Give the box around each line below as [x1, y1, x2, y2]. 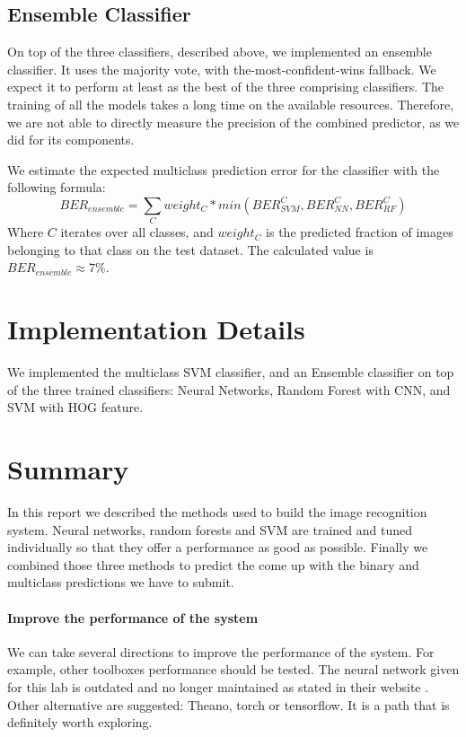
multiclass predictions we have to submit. [7, 573, 234, 592]
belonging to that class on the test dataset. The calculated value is [7, 240, 374, 259]
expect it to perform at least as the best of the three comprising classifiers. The [7, 77, 444, 96]
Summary [7, 451, 129, 487]
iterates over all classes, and [60, 223, 214, 241]
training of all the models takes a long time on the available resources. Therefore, [7, 94, 454, 113]
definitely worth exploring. [7, 713, 153, 732]
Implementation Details [7, 311, 305, 347]
